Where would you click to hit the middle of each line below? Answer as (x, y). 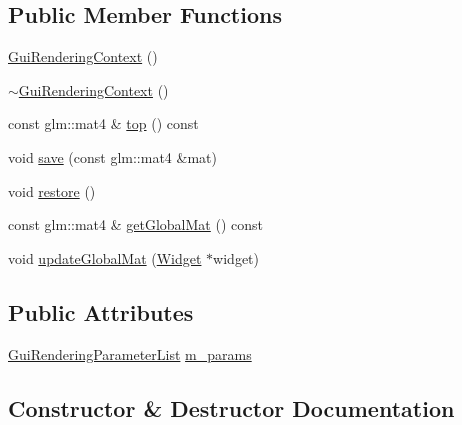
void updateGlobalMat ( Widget (105, 257)
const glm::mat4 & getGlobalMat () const (135, 224)
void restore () (52, 190)
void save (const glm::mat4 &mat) (112, 156)
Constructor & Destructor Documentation (231, 407)
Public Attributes (101, 311)
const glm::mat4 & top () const (103, 123)
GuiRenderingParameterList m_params (130, 353)
